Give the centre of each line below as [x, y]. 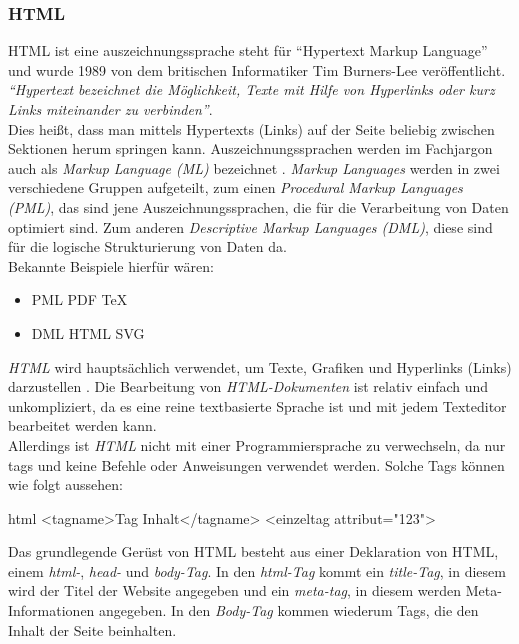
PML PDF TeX [79, 299]
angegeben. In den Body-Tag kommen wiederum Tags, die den [289, 610]
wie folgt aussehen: [65, 484]
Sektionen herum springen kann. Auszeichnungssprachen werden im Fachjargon [250, 148]
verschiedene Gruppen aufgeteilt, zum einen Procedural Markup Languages [235, 187]
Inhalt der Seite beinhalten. [92, 629]
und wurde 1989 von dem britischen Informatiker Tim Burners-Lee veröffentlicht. [257, 69]
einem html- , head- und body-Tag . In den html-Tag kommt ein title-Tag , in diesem [257, 570]
